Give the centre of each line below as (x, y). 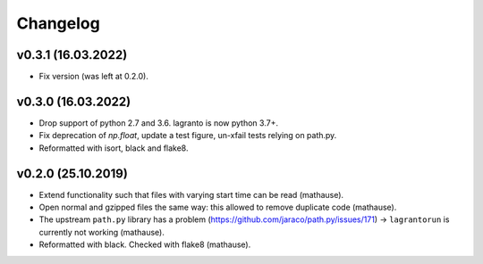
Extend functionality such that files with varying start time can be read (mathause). (191, 194)
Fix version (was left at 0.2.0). (94, 77)
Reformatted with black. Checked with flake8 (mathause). (145, 244)
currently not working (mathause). (102, 232)
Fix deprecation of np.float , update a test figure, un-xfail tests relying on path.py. (188, 136)
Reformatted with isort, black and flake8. (114, 148)
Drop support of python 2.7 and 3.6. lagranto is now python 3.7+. (159, 123)
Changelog (58, 23)
